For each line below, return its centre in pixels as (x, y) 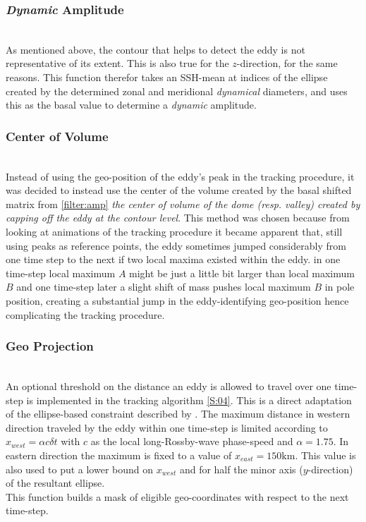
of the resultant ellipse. (55, 483)
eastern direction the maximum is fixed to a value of (119, 455)
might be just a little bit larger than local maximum (242, 273)
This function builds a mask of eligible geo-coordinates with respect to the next (177, 496)
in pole (340, 287)
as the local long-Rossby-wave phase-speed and (192, 441)
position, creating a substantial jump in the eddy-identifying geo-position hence (177, 300)
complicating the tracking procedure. (85, 314)
